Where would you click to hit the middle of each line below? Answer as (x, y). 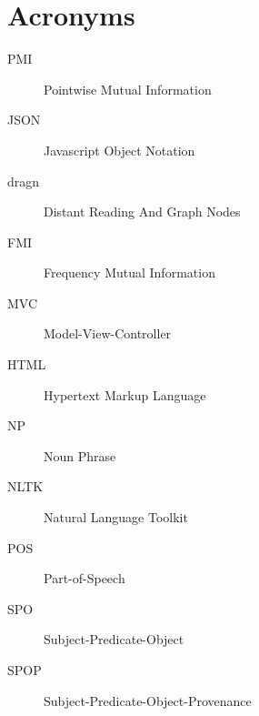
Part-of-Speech (85, 578)
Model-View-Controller (108, 333)
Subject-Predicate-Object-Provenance (148, 700)
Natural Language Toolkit (116, 517)
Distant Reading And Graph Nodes (142, 212)
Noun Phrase (80, 455)
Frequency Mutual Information (129, 272)
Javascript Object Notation (120, 150)
